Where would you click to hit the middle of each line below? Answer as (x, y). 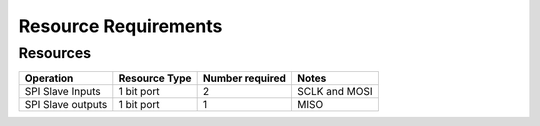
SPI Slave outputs (66, 105)
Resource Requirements (120, 26)
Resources (55, 53)
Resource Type (155, 78)
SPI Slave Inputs (62, 92)
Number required (244, 78)
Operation (49, 78)
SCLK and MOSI (334, 92)
